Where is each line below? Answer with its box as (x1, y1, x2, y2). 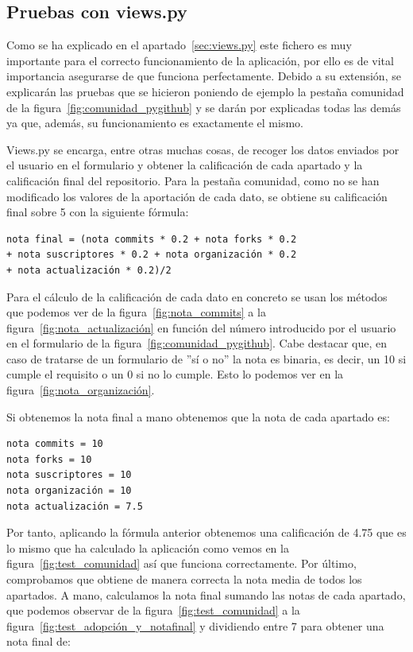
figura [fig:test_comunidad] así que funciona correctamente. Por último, (6, 555, 357, 572)
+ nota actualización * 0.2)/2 (6, 264, 172, 276)
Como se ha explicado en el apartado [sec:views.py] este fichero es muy (6, 37, 352, 53)
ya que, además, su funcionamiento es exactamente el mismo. (6, 114, 303, 131)
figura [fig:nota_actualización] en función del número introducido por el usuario (6, 319, 396, 336)
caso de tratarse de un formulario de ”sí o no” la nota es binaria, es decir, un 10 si (6, 350, 407, 367)
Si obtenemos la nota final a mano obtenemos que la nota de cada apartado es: (6, 408, 390, 425)
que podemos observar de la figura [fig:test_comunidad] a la (6, 602, 300, 619)
